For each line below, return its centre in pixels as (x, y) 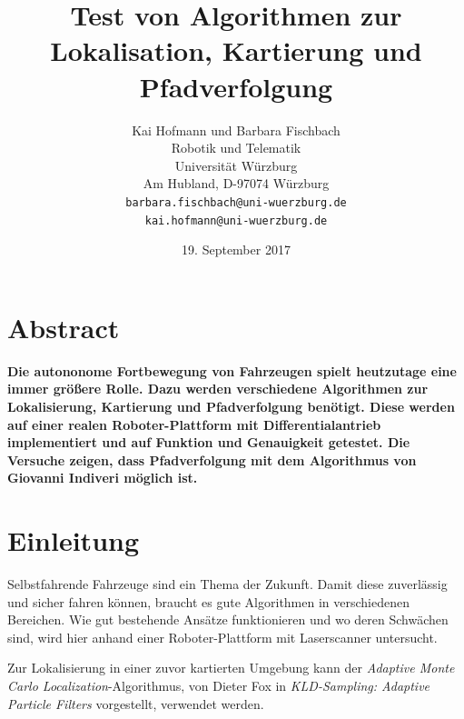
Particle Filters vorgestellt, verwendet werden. (136, 703)
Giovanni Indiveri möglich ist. (103, 478)
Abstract (64, 327)
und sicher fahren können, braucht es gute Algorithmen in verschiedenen (209, 601)
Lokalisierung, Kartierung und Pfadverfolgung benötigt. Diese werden (231, 406)
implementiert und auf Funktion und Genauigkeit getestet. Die (209, 442)
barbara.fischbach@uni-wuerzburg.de (236, 202)
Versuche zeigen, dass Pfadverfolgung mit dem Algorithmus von (212, 459)
